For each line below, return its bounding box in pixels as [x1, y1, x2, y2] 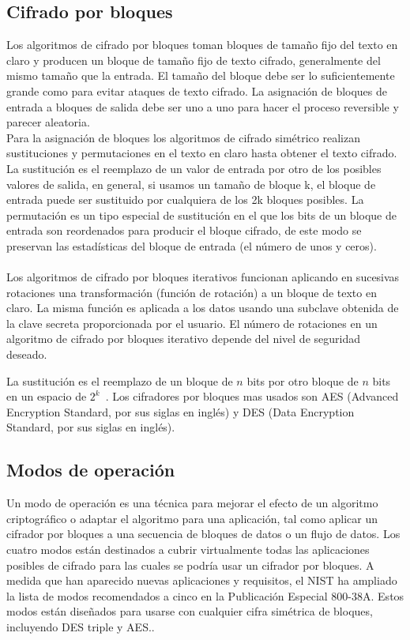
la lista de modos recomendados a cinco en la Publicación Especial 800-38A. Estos [6, 587, 404, 604]
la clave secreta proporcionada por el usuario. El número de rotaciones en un [6, 314, 378, 331]
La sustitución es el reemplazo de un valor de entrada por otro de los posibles [6, 160, 382, 176]
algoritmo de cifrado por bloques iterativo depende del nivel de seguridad [6, 330, 360, 347]
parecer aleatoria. [6, 114, 90, 130]
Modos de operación [6, 457, 175, 482]
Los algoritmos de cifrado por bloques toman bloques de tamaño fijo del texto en [6, 36, 398, 53]
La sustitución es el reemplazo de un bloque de [6, 372, 233, 389]
